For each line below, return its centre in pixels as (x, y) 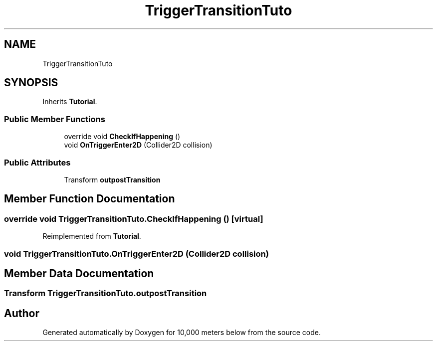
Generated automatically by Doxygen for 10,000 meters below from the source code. (182, 333)
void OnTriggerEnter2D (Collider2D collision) (138, 145)
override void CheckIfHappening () (122, 137)
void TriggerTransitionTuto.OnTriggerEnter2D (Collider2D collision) (136, 254)
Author (22, 313)
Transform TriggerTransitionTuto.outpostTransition (106, 293)
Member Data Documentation (79, 273)
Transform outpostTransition (112, 179)
